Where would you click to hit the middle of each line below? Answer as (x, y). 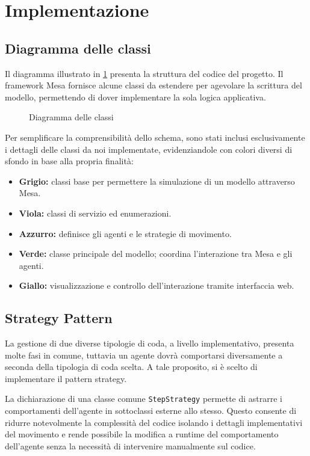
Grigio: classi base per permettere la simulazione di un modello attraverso (157, 181)
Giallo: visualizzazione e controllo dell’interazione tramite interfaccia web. (157, 285)
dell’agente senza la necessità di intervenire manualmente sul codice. (130, 445)
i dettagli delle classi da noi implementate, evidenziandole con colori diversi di (149, 149)
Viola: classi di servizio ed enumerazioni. (95, 213)
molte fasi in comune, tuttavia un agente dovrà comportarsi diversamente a (144, 355)
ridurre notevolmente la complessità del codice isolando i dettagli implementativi (154, 422)
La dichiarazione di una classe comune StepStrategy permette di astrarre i (144, 399)
